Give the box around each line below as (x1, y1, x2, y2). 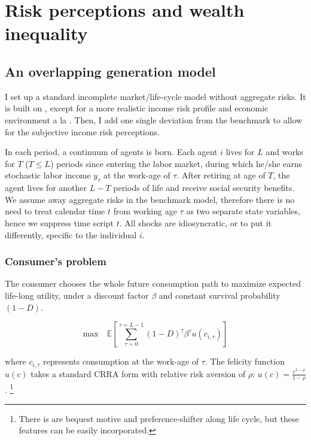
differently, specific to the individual (5, 228, 137, 241)
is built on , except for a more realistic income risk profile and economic (5, 102, 269, 114)
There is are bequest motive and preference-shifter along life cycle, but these (19, 412, 299, 424)
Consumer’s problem (5, 254, 106, 269)
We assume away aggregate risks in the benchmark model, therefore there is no (5, 193, 295, 205)
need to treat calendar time (5, 205, 105, 217)
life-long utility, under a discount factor (5, 289, 149, 301)
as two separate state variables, (186, 205, 300, 217)
